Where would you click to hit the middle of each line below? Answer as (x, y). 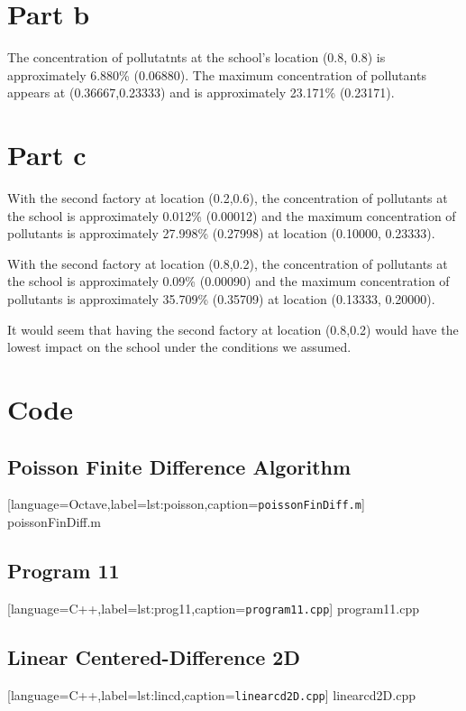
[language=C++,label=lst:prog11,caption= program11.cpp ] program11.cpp (213, 608)
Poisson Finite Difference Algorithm (179, 466)
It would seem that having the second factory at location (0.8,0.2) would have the (233, 329)
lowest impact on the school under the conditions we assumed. (179, 347)
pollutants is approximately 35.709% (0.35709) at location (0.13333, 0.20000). (221, 299)
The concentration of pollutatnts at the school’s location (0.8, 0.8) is (196, 57)
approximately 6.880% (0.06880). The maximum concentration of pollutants (217, 74)
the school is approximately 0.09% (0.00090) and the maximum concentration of (228, 281)
